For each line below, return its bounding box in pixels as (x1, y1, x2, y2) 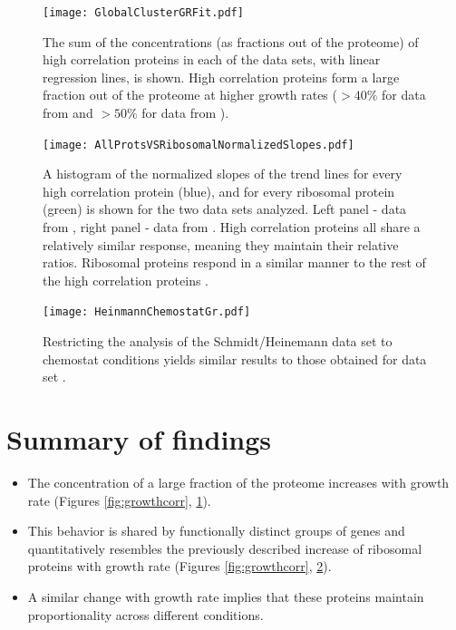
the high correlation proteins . (43, 270, 209, 289)
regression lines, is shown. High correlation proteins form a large (43, 67, 400, 86)
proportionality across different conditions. (27, 605, 264, 624)
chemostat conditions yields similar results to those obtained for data (43, 349, 427, 368)
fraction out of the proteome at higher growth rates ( (43, 85, 337, 104)
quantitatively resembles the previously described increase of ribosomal (27, 538, 422, 557)
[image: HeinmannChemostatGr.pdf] (43, 305, 251, 319)
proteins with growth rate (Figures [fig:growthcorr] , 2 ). (27, 557, 332, 576)
